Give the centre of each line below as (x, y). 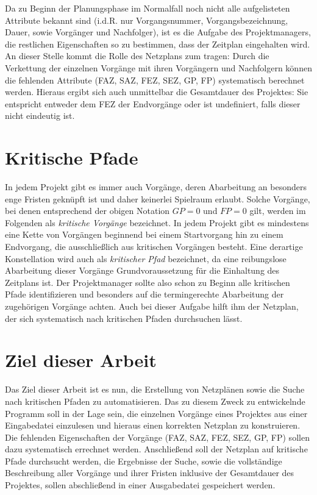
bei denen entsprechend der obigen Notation (87, 211)
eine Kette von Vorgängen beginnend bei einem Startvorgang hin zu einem (144, 234)
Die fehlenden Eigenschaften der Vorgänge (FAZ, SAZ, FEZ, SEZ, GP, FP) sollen (157, 437)
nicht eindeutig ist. (40, 116)
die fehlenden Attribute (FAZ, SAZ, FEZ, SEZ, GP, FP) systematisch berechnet (155, 80)
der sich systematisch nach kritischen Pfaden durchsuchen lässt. (124, 318)
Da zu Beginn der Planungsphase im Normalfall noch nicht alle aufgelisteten (148, 8)
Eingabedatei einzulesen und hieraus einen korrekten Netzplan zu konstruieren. (153, 425)
